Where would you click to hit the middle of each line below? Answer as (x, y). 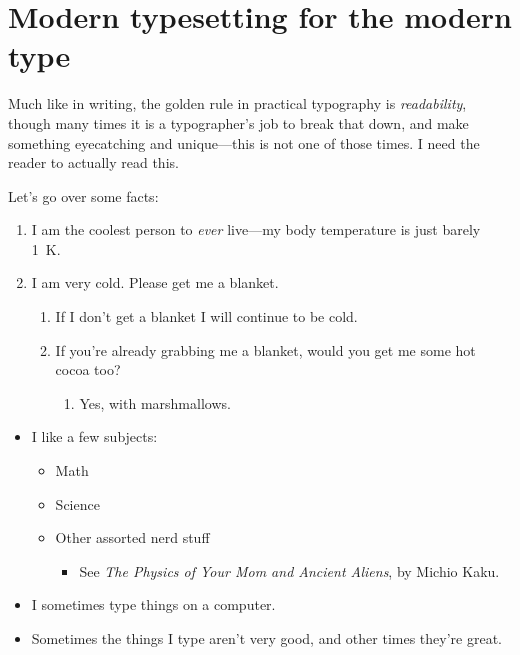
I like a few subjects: (94, 436)
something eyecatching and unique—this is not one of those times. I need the (244, 142)
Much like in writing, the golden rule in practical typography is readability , (237, 103)
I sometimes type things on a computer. (153, 604)
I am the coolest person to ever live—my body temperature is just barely (256, 229)
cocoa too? (88, 369)
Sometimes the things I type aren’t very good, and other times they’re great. (266, 638)
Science (77, 503)
